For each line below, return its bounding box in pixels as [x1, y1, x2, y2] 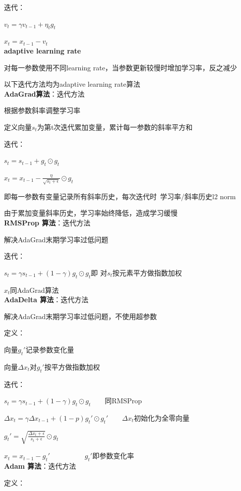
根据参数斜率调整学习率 [4, 105, 80, 115]
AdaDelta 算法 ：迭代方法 [4, 294, 89, 305]
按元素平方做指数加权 [112, 267, 182, 277]
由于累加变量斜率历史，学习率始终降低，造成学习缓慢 [4, 208, 178, 218]
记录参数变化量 [25, 344, 74, 355]
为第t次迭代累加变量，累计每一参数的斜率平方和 [37, 121, 193, 132]
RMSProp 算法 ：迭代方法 [4, 218, 91, 228]
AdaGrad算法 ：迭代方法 [4, 88, 85, 99]
